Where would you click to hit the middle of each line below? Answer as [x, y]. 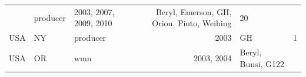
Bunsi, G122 [262, 63]
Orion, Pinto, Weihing [192, 23]
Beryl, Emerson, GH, [194, 11]
